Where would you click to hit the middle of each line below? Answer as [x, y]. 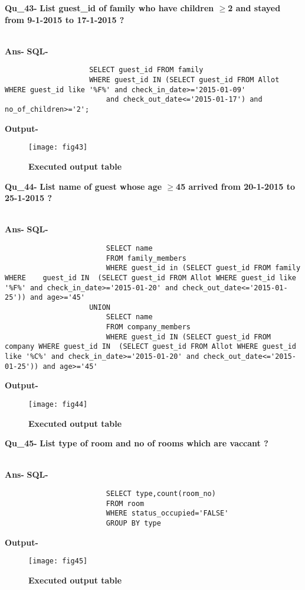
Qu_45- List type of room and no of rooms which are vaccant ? [137, 443]
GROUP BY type [133, 523]
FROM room [125, 503]
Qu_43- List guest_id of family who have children [109, 8]
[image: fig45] [58, 561]
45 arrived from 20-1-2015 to [235, 186]
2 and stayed [254, 8]
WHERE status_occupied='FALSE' [167, 513]
